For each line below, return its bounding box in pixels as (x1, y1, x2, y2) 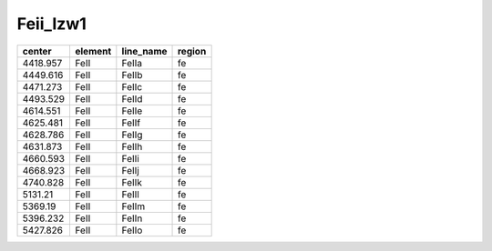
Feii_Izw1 (16, 14, 87, 34)
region (177, 45, 207, 57)
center (22, 45, 52, 57)
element (74, 45, 112, 57)
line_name (121, 45, 168, 57)
